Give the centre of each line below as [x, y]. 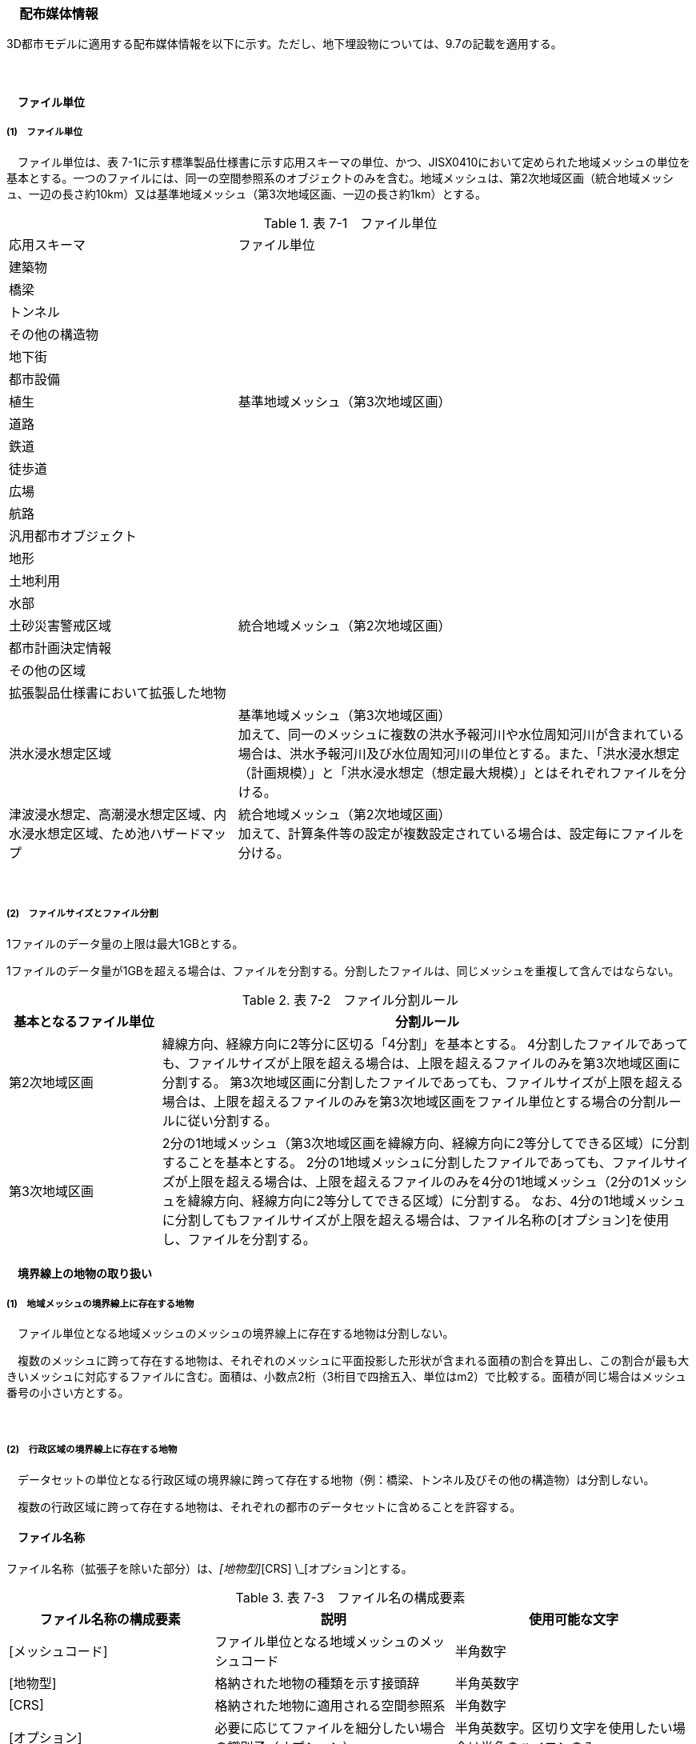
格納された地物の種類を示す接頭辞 [317, 1683]
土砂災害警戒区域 [60, 625]
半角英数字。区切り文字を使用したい [564, 1728]
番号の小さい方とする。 [68, 1392]
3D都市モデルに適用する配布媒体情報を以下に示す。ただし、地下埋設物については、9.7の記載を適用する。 [284, 44]
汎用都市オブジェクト [73, 536]
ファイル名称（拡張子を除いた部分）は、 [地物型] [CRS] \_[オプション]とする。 [210, 1568]
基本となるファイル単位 [84, 1021]
